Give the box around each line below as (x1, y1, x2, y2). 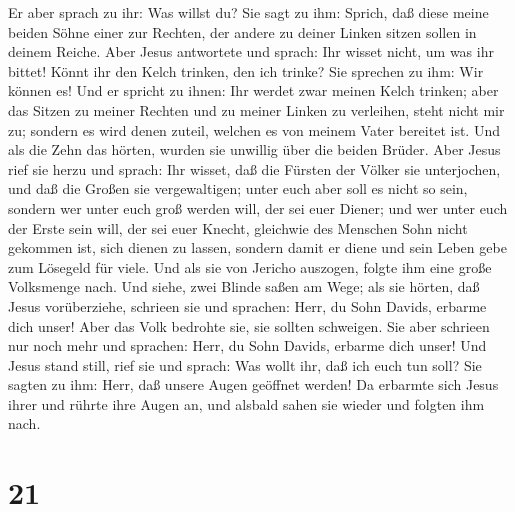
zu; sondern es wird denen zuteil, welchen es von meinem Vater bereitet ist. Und (8, 119, 500, 140)
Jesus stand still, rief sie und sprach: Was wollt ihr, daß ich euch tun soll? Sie (8, 354, 482, 375)
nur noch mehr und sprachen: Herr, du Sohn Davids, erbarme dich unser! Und (8, 335, 487, 356)
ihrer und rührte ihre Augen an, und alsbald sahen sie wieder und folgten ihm (8, 393, 485, 414)
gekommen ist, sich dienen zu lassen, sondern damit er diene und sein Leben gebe (8, 237, 507, 258)
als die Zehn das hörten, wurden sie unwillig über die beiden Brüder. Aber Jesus (8, 139, 501, 160)
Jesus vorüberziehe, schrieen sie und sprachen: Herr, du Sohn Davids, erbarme (8, 295, 487, 316)
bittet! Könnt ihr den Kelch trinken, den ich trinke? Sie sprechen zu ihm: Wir (8, 60, 484, 81)
